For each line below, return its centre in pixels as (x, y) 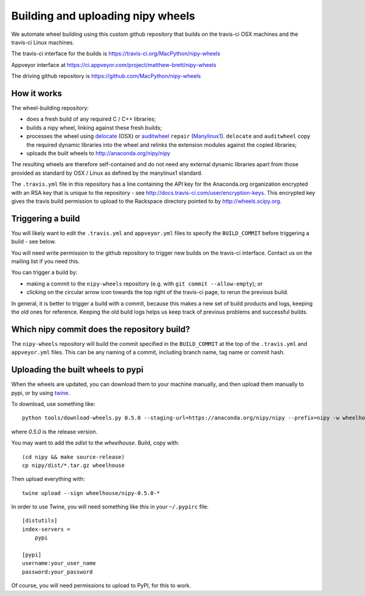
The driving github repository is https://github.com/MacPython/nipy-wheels (106, 76)
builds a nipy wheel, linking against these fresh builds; (94, 127)
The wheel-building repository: (50, 108)
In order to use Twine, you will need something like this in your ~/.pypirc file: (110, 507)
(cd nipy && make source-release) (73, 457)
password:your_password (57, 572)
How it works (36, 93)
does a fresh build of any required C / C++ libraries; (91, 119)
